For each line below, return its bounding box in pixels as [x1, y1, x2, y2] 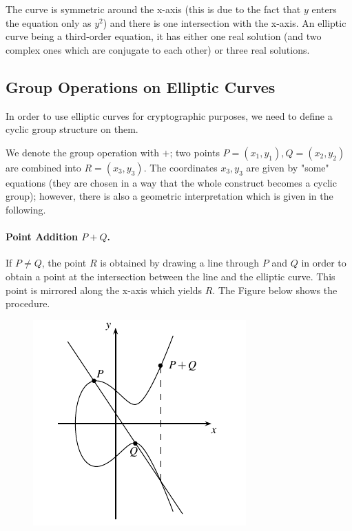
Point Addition [6, 229, 78, 244]
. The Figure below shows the [212, 282, 338, 297]
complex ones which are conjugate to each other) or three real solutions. [6, 42, 310, 56]
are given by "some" [246, 160, 329, 174]
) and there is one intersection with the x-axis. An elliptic [103, 15, 346, 30]
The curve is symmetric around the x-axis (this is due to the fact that [6, 2, 301, 16]
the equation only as [6, 15, 92, 30]
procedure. [6, 296, 50, 311]
